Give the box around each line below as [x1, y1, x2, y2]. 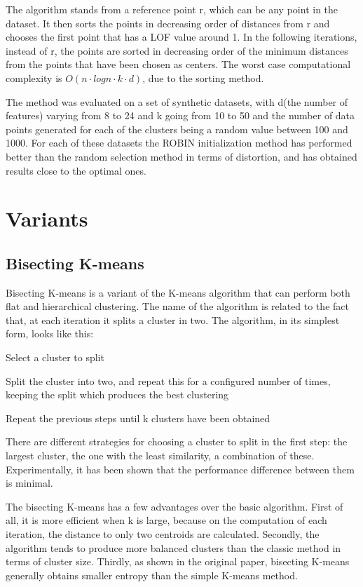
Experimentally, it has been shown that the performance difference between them [6, 461, 355, 476]
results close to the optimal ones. [6, 163, 146, 177]
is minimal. [6, 475, 53, 490]
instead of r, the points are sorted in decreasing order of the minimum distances [6, 43, 348, 58]
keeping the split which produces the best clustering [6, 387, 229, 402]
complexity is [6, 70, 62, 85]
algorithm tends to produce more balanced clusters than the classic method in [6, 540, 341, 555]
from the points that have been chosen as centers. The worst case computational [6, 57, 351, 72]
